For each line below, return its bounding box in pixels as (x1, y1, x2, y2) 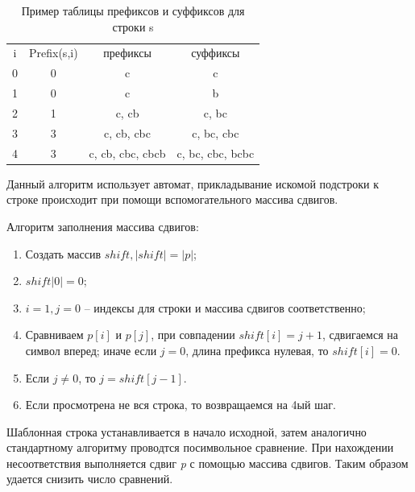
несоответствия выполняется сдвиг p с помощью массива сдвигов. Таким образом (6, 454, 409, 471)
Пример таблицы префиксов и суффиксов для (21, 2, 245, 19)
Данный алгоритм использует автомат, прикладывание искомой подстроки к (6, 175, 380, 192)
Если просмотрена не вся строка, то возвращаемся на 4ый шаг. (25, 396, 336, 413)
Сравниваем (25, 326, 84, 343)
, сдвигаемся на (322, 326, 398, 343)
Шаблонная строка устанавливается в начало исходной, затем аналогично (6, 423, 367, 440)
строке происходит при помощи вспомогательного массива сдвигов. (6, 191, 338, 208)
